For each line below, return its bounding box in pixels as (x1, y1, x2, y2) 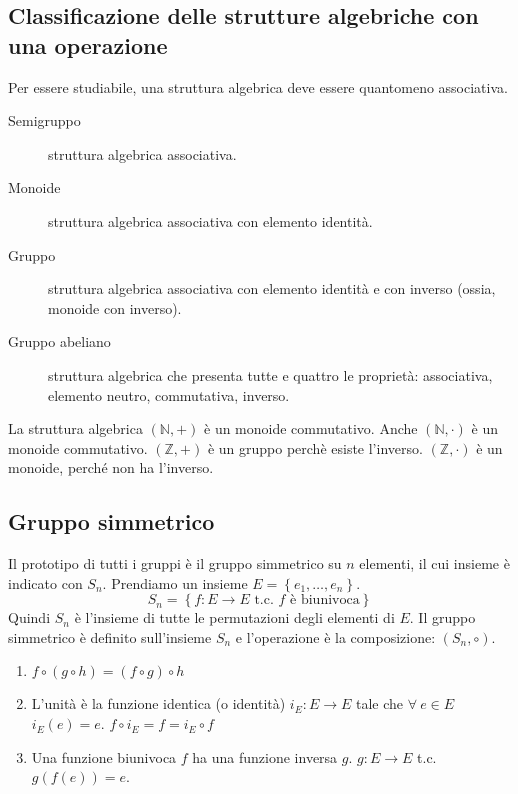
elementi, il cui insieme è (359, 553, 510, 574)
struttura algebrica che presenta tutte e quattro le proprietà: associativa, (48, 364, 493, 385)
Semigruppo (8, 110, 81, 131)
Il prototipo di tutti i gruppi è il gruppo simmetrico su (8, 553, 342, 574)
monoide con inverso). (48, 297, 182, 318)
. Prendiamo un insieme (102, 572, 248, 593)
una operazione (8, 29, 168, 60)
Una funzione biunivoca (31, 746, 177, 767)
